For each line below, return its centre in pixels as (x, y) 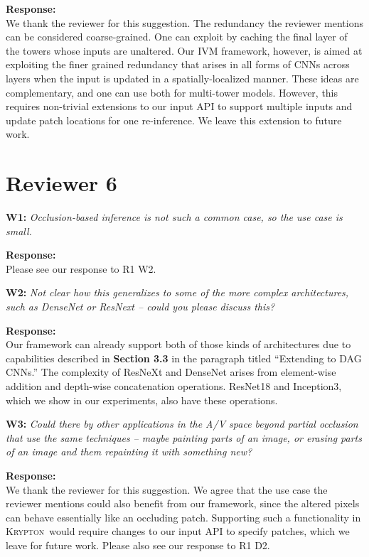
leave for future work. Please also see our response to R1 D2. (138, 545)
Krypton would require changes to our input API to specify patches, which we (178, 531)
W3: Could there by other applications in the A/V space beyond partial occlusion (182, 424)
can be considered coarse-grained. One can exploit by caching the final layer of (177, 37)
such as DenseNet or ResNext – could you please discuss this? (140, 307)
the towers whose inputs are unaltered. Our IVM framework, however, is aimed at (184, 50)
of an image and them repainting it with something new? (129, 451)
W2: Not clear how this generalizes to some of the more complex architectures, (177, 292)
